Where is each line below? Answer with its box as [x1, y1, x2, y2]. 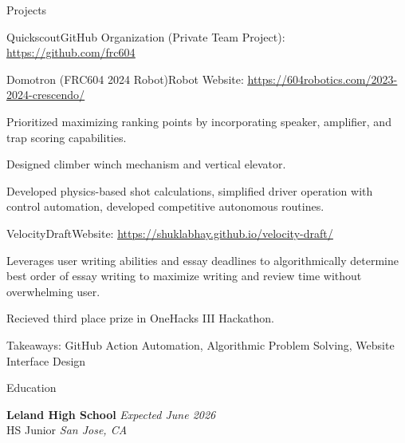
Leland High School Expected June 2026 [6, 405, 216, 422]
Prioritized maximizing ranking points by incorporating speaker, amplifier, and [6, 113, 391, 129]
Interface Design [6, 352, 86, 369]
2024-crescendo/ [6, 86, 85, 103]
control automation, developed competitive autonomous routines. [6, 198, 324, 215]
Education [6, 379, 57, 396]
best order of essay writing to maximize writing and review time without [6, 267, 362, 284]
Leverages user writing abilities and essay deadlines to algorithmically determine [6, 251, 399, 268]
